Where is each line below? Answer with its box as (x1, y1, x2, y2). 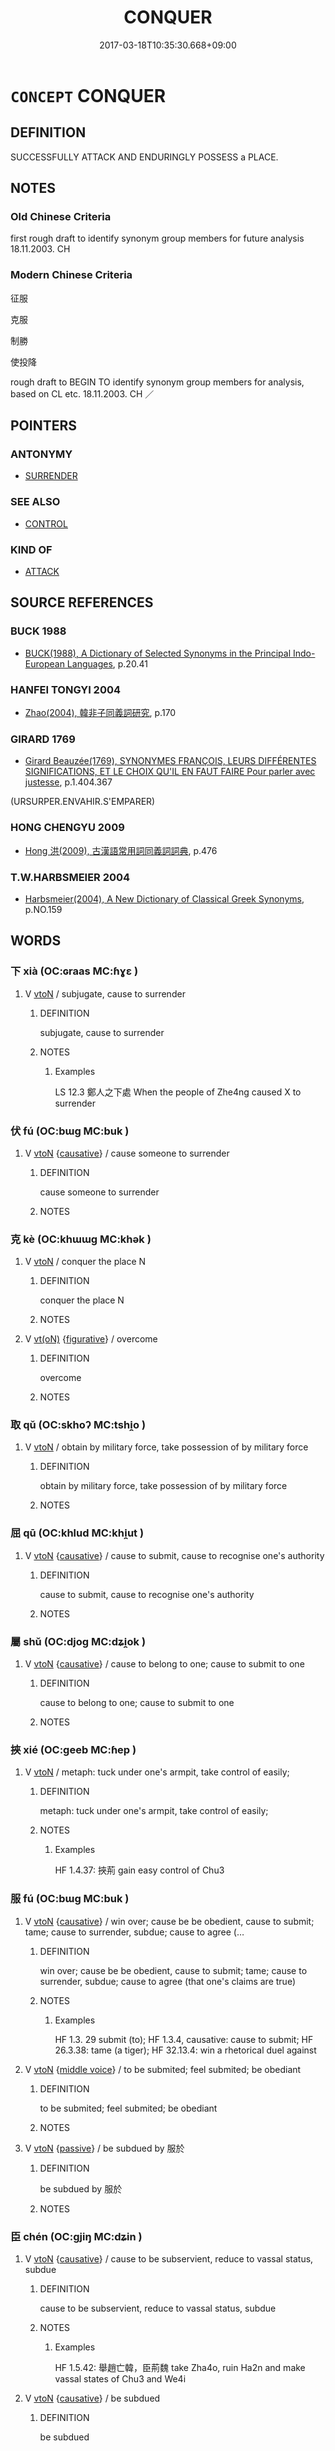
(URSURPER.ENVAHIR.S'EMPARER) (10, 796, 156, 808)
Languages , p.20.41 (66, 657, 148, 670)
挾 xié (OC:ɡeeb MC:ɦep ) (10, 1742, 137, 1756)
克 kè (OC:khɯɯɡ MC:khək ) (10, 1232, 152, 1246)
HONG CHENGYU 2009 (10, 821, 125, 835)
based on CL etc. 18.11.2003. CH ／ (10, 387, 155, 400)
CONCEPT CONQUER (10, 84, 167, 107)
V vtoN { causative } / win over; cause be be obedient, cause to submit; (24, 1915, 315, 1927)
